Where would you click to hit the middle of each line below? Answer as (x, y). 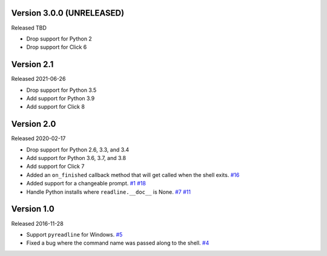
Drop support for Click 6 (57, 47)
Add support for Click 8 (55, 107)
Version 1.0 (33, 209)
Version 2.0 (34, 124)
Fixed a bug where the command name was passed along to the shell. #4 (118, 243)
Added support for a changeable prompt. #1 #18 (86, 184)
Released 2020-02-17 (38, 138)
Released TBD (29, 28)
